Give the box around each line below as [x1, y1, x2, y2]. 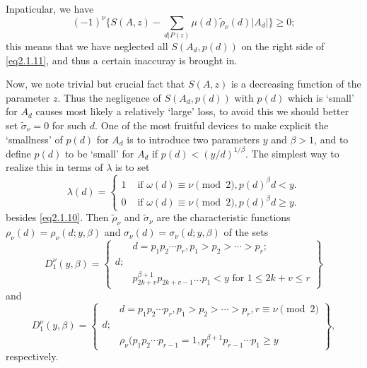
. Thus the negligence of [57, 90, 161, 105]
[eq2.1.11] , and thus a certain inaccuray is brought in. [6, 52, 238, 67]
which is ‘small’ [287, 90, 354, 105]
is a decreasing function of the [231, 76, 361, 91]
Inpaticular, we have [6, 1, 94, 16]
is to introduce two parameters [127, 131, 260, 146]
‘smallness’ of [6, 131, 63, 146]
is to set [115, 160, 150, 174]
